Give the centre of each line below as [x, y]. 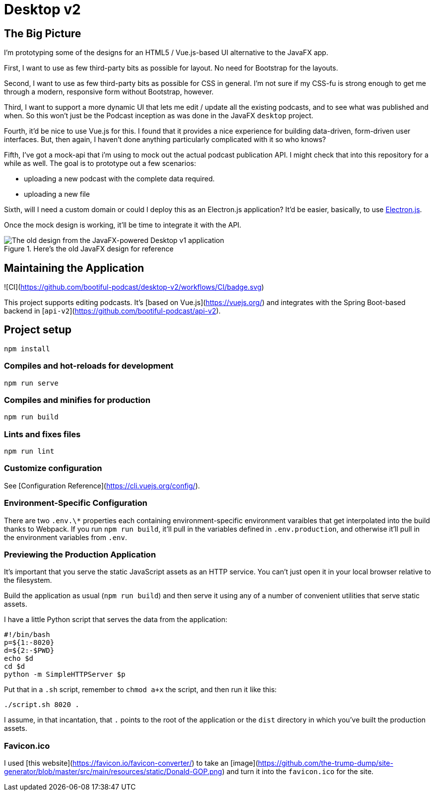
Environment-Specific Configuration [76, 503]
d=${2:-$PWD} [29, 651]
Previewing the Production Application [80, 554]
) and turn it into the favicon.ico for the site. [298, 772]
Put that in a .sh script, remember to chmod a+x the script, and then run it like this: [141, 690]
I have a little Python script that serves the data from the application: [116, 620]
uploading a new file [57, 194]
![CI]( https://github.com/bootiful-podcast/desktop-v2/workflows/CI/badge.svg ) [134, 287]
